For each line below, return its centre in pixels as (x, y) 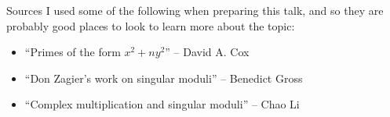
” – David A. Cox (207, 52)
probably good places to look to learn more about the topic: (151, 25)
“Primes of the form (73, 52)
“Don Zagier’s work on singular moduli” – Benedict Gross (164, 78)
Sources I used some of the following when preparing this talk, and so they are (195, 10)
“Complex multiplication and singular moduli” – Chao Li (162, 104)
